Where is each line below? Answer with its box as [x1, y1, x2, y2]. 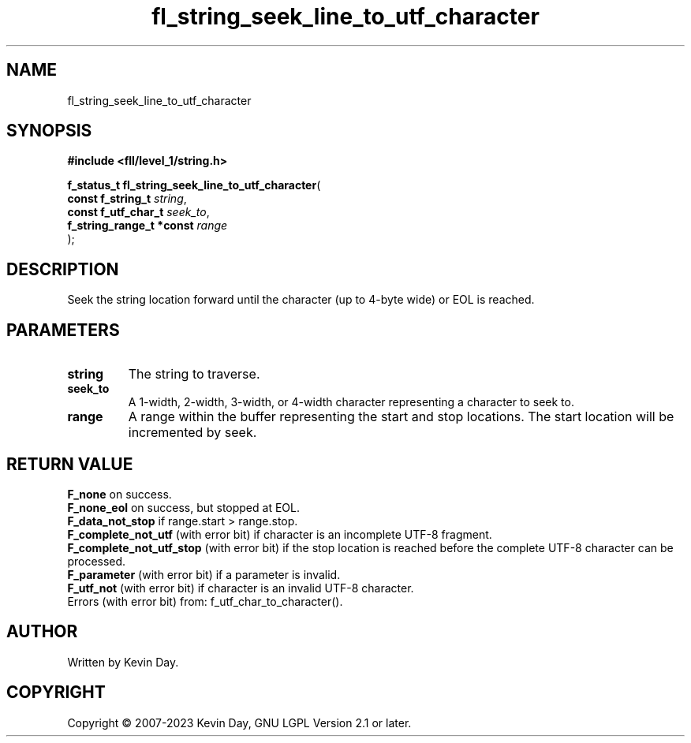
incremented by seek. [128, 424, 257, 441]
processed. [67, 554, 126, 568]
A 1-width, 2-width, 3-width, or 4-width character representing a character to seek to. [128, 395, 574, 409]
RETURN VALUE [6, 454, 133, 474]
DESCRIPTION [6, 259, 119, 279]
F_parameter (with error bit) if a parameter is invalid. [67, 567, 341, 581]
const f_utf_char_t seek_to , [67, 205, 210, 219]
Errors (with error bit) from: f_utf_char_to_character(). [67, 594, 343, 608]
